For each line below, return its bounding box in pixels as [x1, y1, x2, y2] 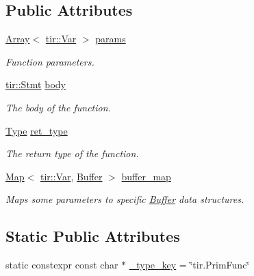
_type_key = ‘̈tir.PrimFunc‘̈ [129, 258, 250, 272]
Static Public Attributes [5, 225, 180, 247]
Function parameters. [5, 54, 94, 68]
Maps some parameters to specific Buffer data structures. [5, 192, 244, 206]
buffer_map [121, 169, 171, 183]
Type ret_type [5, 123, 68, 137]
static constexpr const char [5, 258, 118, 272]
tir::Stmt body [5, 77, 66, 92]
